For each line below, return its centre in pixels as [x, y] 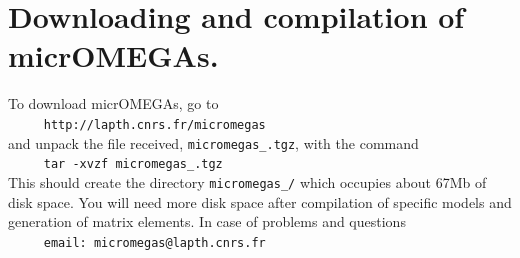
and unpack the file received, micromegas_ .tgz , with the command [213, 142]
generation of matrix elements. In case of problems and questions [207, 221]
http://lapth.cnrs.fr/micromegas [154, 124]
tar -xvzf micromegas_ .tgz [133, 164]
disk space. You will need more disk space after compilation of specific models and [260, 201]
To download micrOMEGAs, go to [113, 103]
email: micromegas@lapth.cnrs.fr [154, 242]
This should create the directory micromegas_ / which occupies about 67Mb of [247, 181]
